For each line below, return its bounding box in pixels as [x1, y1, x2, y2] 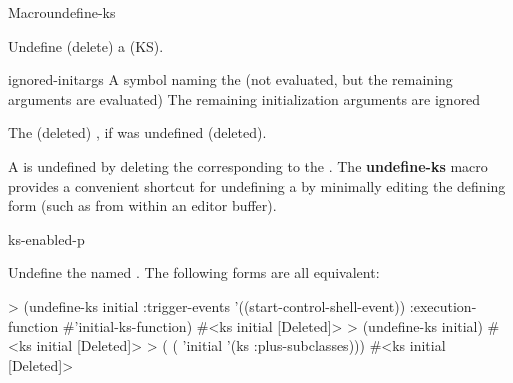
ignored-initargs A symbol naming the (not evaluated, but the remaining [8, 69, 453, 90]
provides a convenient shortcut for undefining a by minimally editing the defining [8, 175, 506, 196]
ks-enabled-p [8, 228, 85, 249]
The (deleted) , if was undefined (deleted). [8, 122, 267, 143]
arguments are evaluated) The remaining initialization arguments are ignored [8, 88, 481, 109]
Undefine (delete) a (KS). [8, 35, 164, 56]
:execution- [409, 295, 477, 316]
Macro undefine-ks [8, 2, 116, 22]
